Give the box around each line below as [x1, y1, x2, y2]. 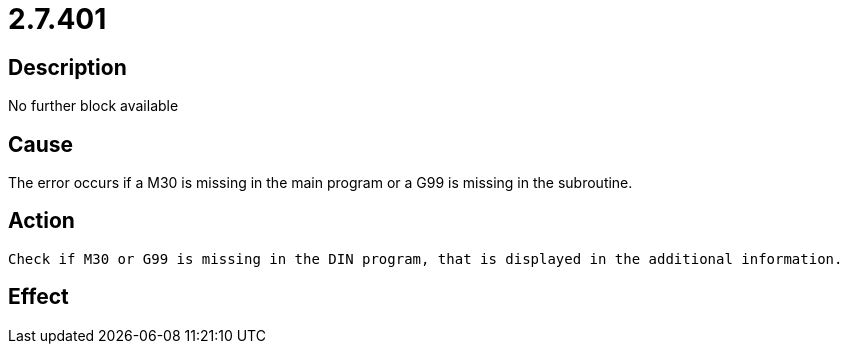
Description [8, 54, 127, 80]
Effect [8, 284, 69, 310]
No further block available [8, 97, 179, 115]
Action [8, 208, 75, 234]
